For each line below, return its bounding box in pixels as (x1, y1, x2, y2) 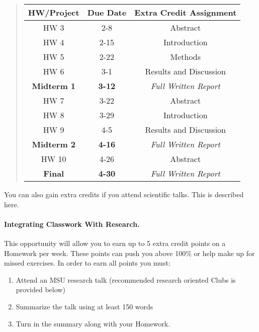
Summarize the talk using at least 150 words (16, 301, 153, 311)
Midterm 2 (32, 138, 76, 150)
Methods (170, 51, 201, 62)
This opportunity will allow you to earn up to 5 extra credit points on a (4, 237, 226, 248)
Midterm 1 (32, 80, 76, 92)
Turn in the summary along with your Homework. (16, 318, 170, 328)
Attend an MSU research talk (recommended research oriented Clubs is (16, 274, 236, 285)
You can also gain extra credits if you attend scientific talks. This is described (4, 189, 244, 199)
